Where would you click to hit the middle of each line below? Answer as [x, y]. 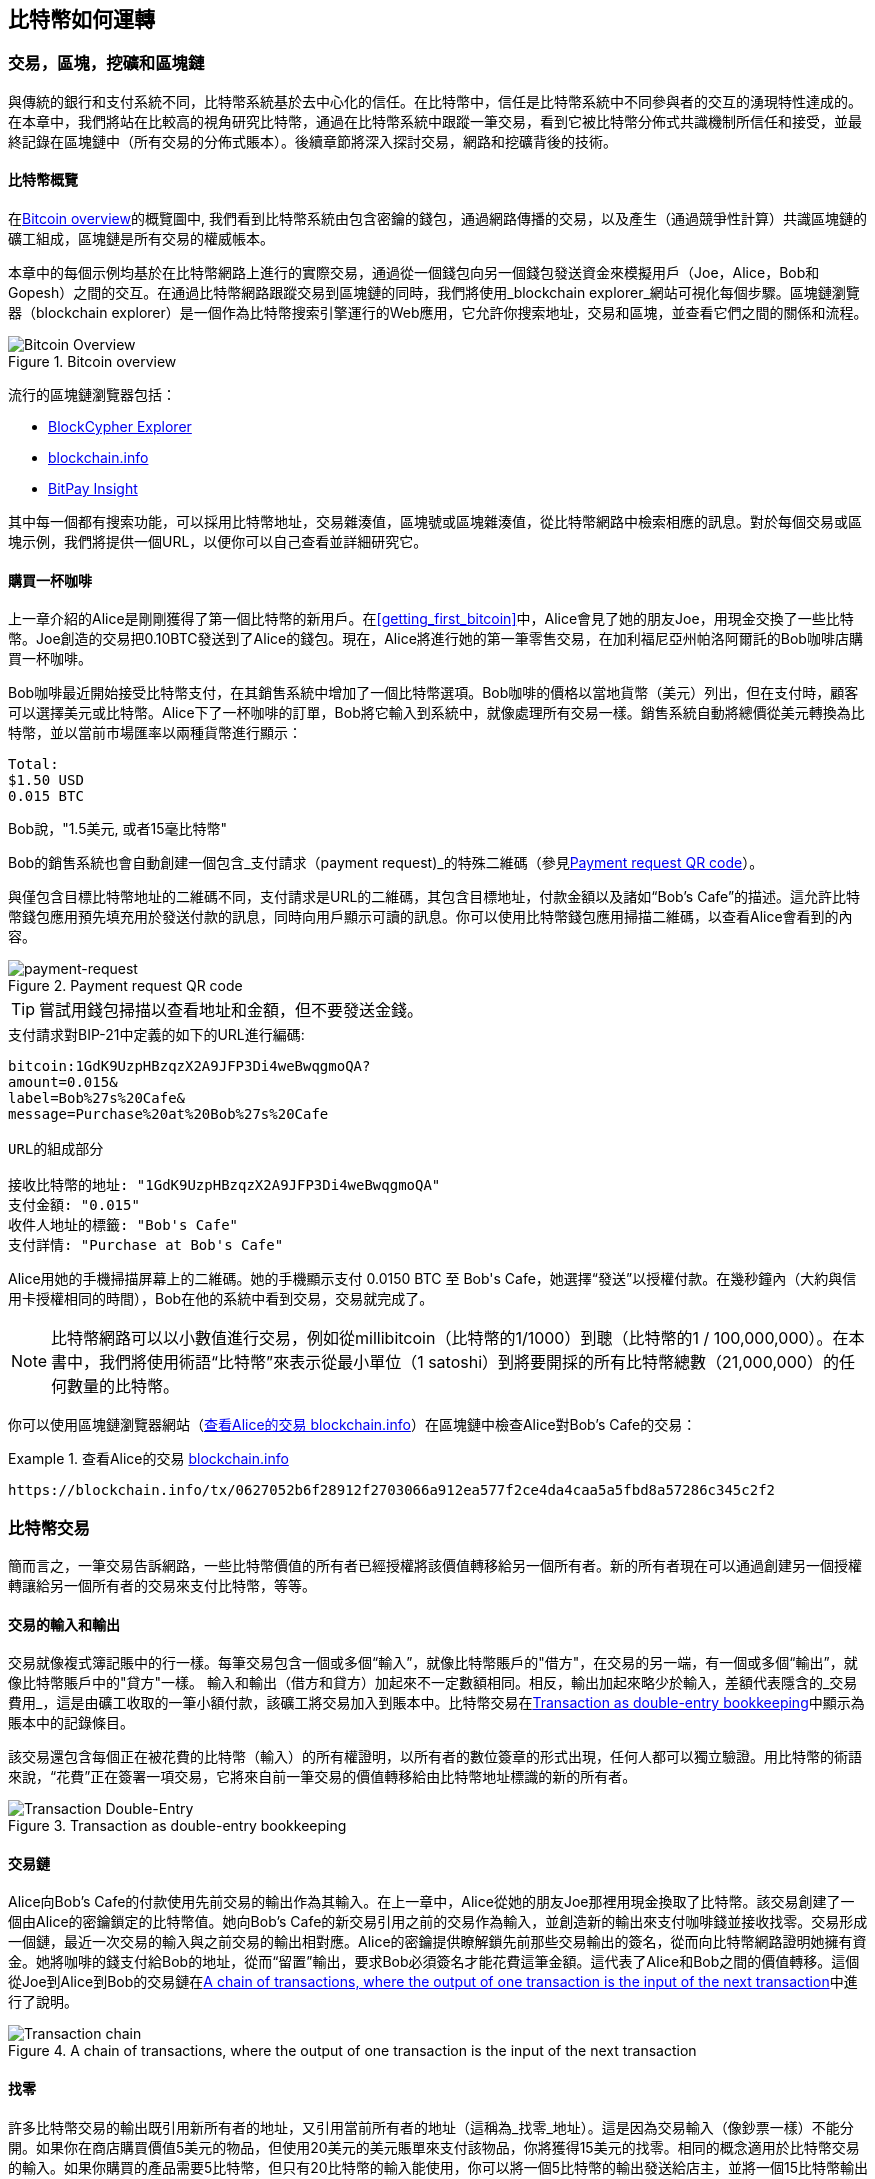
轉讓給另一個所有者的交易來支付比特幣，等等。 [162, 1585]
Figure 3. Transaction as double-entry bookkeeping [177, 1826]
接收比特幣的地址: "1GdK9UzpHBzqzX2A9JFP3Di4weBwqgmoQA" [224, 1185]
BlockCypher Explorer [120, 427]
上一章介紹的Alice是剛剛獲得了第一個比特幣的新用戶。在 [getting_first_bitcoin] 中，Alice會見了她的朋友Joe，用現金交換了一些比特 [431, 619]
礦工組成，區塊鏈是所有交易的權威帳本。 [141, 239]
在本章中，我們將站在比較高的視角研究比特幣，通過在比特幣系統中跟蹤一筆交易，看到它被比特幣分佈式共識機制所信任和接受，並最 [435, 121]
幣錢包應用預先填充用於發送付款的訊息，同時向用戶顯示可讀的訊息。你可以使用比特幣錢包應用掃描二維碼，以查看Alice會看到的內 [430, 917]
